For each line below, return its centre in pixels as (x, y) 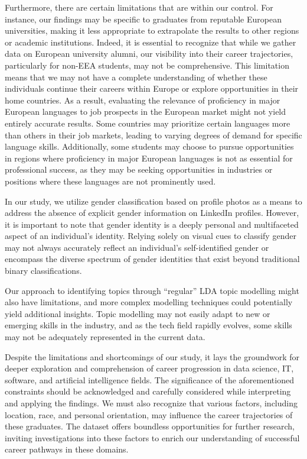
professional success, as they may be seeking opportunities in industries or (139, 169)
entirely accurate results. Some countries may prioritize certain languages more (148, 123)
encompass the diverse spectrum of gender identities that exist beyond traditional (152, 259)
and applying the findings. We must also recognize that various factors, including (151, 403)
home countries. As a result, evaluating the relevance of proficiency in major (143, 100)
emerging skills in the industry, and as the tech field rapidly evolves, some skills (148, 325)
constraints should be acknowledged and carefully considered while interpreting (148, 391)
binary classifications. (43, 271)
